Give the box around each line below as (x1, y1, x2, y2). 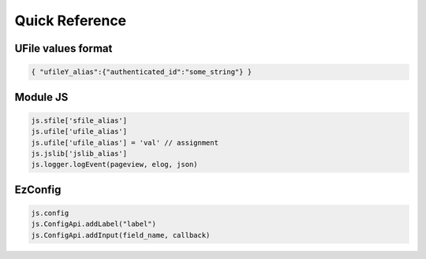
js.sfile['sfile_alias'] (31, 116, 128, 125)
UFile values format (14, 42, 113, 55)
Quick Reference (14, 12, 127, 29)
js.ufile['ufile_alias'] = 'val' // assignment (31, 138, 219, 147)
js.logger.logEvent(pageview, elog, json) (31, 160, 198, 169)
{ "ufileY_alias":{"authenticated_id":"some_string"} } (31, 68, 252, 76)
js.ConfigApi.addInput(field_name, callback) (31, 231, 211, 239)
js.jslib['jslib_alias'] (31, 149, 128, 157)
